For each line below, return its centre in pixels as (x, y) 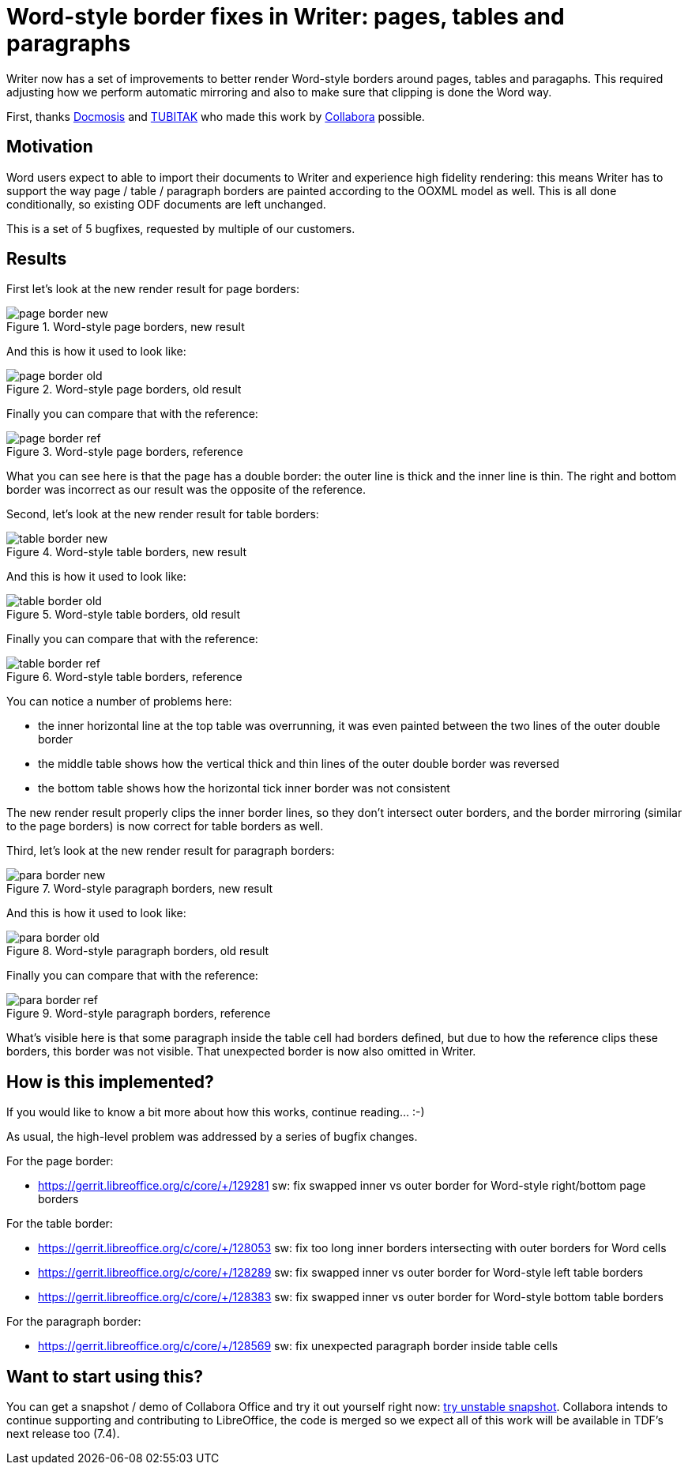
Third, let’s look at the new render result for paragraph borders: (171, 851)
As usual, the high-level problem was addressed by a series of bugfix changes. (212, 1137)
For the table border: (60, 1224)
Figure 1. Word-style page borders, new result (126, 327)
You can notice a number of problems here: (119, 702)
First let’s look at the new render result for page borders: (153, 289)
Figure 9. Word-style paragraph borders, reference (139, 1014)
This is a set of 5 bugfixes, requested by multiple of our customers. (181, 228)
